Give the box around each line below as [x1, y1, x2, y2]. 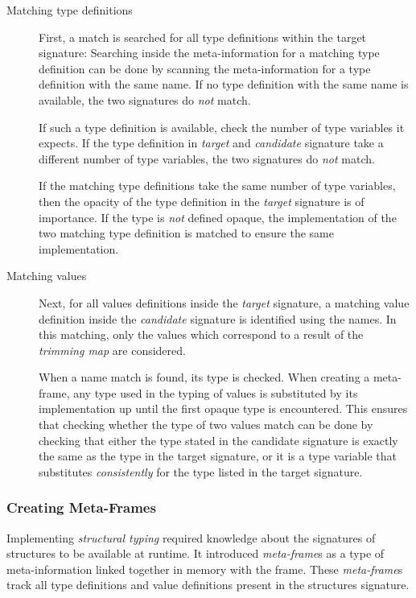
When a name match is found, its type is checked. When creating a [39, 369, 370, 386]
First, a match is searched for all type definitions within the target [39, 28, 367, 45]
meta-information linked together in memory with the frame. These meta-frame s [6, 560, 403, 577]
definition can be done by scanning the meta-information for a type [39, 60, 371, 76]
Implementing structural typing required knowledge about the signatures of [6, 529, 376, 546]
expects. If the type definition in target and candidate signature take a [39, 134, 384, 151]
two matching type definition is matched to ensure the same [39, 225, 334, 241]
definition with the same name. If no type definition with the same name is [39, 76, 409, 93]
